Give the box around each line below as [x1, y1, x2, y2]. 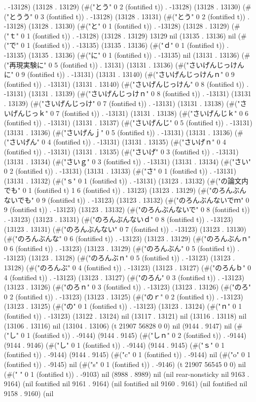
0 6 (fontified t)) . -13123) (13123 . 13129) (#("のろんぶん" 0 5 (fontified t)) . [4, 243, 240, 253]
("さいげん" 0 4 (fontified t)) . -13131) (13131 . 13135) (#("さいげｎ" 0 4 [4, 137, 226, 147]
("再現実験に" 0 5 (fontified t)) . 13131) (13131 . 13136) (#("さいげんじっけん [4, 59, 245, 70]
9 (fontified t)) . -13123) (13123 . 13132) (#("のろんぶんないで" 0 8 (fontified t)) [4, 204, 250, 215]
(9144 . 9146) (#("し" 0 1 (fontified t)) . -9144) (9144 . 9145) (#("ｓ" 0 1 [4, 339, 225, 350]
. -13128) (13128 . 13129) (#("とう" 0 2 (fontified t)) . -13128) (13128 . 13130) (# [4, 1, 252, 11]
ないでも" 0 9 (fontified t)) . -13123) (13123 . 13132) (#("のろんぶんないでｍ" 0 [4, 194, 250, 205]
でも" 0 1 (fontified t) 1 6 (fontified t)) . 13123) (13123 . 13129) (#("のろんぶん [4, 185, 247, 195]
